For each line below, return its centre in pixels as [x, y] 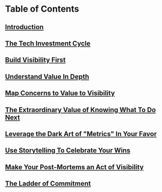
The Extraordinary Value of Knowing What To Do [81, 110]
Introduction [24, 27]
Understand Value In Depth [47, 77]
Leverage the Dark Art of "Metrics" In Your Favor [81, 134]
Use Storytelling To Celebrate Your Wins [68, 150]
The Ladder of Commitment [48, 184]
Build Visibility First [35, 60]
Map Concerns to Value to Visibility [60, 93]
